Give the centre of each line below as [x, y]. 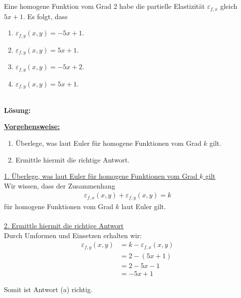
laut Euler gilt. [144, 206]
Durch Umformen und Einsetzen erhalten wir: [73, 235]
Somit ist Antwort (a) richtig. [48, 289]
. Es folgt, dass [45, 16]
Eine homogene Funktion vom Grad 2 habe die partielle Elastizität [105, 6]
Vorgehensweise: [32, 126]
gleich [229, 6]
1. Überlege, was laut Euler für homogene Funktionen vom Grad [101, 176]
